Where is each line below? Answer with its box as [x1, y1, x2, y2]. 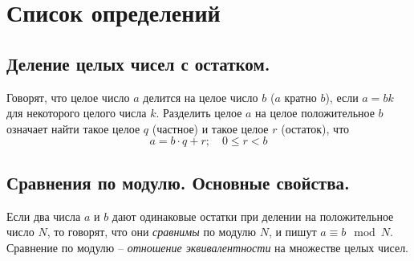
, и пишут [268, 223, 317, 240]
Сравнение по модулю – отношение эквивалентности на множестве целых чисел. [6, 239, 409, 255]
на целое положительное [255, 104, 375, 121]
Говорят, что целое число [6, 88, 130, 105]
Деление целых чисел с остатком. [6, 51, 270, 75]
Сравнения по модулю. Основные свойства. [6, 169, 350, 194]
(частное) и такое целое [152, 120, 269, 137]
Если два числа [6, 207, 81, 224]
